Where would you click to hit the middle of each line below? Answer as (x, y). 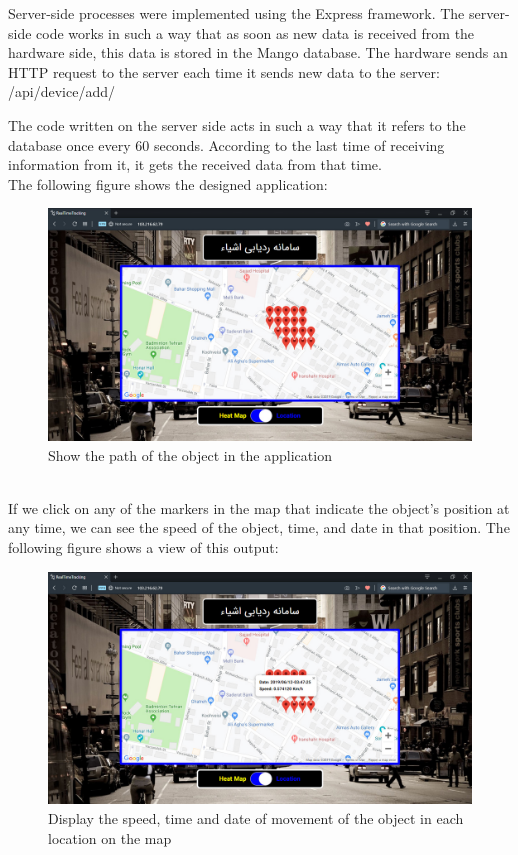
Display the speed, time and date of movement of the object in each (256, 817)
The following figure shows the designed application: (168, 183)
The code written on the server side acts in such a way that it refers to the (237, 124)
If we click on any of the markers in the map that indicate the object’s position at (259, 507)
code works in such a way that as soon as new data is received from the (255, 32)
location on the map (110, 837)
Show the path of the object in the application (190, 454)
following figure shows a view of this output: (143, 547)
